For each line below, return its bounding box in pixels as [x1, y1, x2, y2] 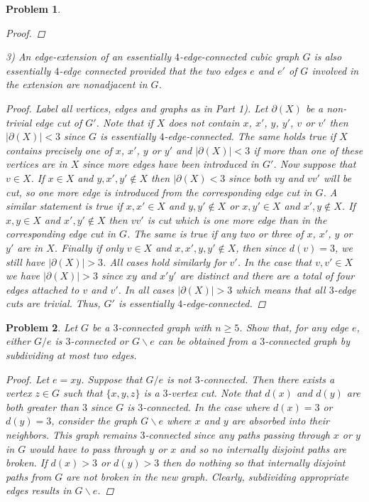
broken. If [6, 455, 48, 470]
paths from [6, 469, 52, 484]
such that [63, 385, 103, 400]
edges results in [6, 483, 72, 498]
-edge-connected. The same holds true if [164, 129, 336, 144]
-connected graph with [118, 319, 212, 334]
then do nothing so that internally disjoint [163, 455, 346, 470]
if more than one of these [253, 142, 363, 157]
